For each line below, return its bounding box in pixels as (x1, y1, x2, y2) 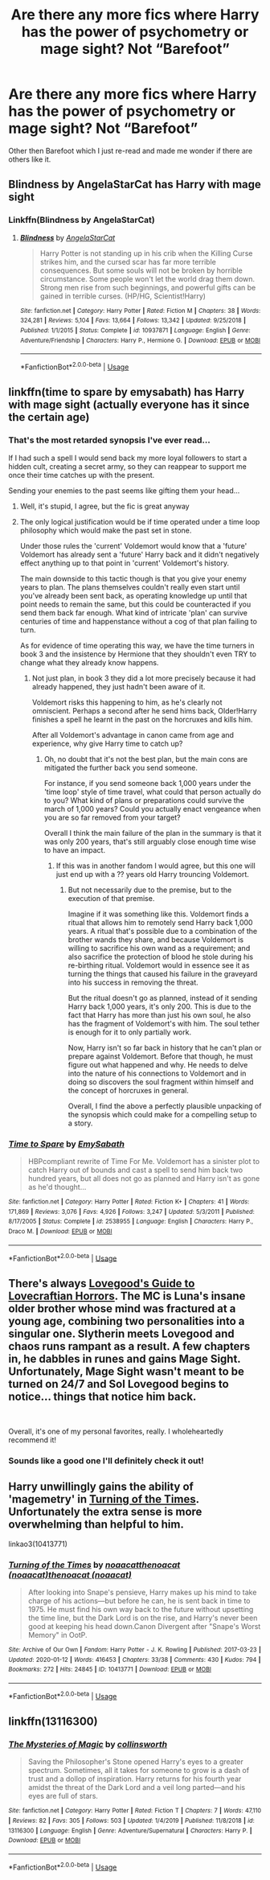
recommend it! (8, 1434, 57, 1445)
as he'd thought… (27, 1182, 87, 1191)
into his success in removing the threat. (67, 977, 198, 987)
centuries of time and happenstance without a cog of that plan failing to (19, 616, 257, 626)
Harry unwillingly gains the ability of (8, 1480, 194, 1494)
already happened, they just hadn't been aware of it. (31, 681, 206, 691)
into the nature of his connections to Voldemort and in (67, 1068, 247, 1078)
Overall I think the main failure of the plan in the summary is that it (43, 828, 262, 837)
